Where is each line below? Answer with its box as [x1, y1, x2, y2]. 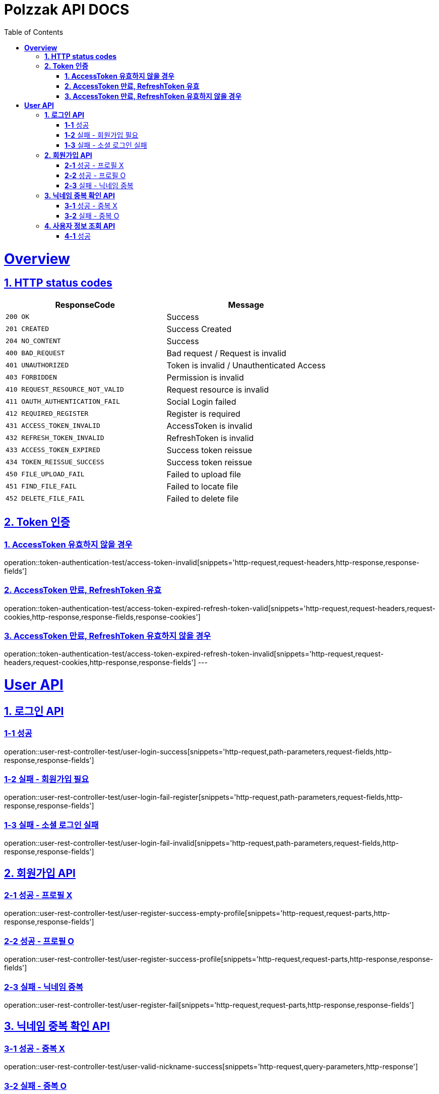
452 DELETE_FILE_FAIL [6, 495, 85, 503]
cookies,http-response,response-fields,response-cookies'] [4, 612, 201, 621]
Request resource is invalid [166, 384, 269, 395]
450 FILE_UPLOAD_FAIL [6, 470, 85, 478]
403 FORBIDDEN [6, 373, 57, 381]
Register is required [166, 408, 240, 419]
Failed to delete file [166, 493, 239, 504]
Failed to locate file [166, 481, 238, 491]
